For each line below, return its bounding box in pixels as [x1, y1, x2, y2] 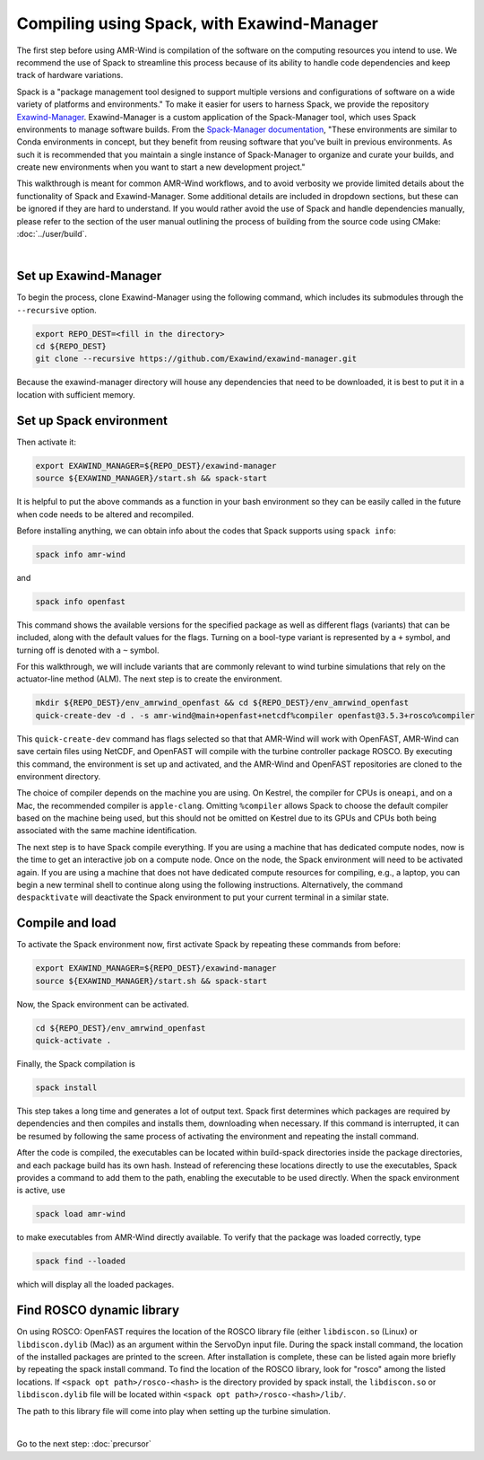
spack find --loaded [35, 1256, 125, 1266]
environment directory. [16, 770, 101, 781]
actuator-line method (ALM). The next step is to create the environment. [16, 673, 282, 684]
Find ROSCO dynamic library [16, 1303, 179, 1318]
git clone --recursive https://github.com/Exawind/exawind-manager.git [35, 354, 358, 364]
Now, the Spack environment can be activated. [16, 998, 190, 1009]
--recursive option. [16, 304, 98, 315]
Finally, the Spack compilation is [16, 1059, 136, 1069]
